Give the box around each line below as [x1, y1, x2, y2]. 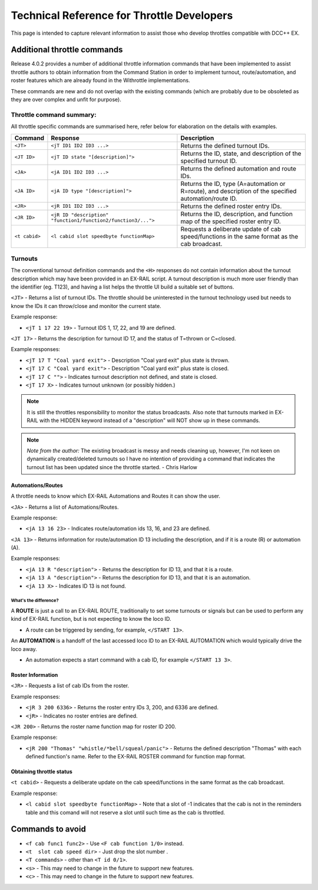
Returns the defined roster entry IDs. [180, 202, 282, 210]
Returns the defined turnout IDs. [180, 142, 270, 150]
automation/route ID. [180, 194, 238, 202]
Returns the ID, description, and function [180, 210, 293, 218]
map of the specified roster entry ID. [180, 217, 281, 225]
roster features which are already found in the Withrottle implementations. [11, 77, 191, 84]
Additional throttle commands [11, 45, 123, 55]
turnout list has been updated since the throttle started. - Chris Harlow [26, 463, 197, 470]
